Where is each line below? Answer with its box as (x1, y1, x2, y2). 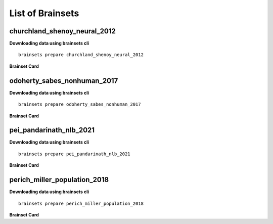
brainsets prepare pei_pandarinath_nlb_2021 (18, 151, 131, 157)
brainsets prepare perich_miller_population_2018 (18, 200, 144, 206)
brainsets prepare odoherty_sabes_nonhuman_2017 (18, 102, 141, 107)
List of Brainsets (9, 8, 79, 19)
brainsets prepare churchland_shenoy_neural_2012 (18, 52, 144, 58)
